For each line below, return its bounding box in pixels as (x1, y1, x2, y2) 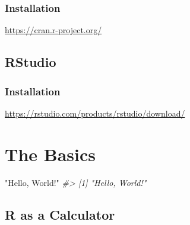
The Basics (5, 142, 96, 166)
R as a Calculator (5, 205, 115, 223)
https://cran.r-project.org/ (5, 24, 102, 36)
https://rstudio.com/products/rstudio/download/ (5, 107, 185, 119)
